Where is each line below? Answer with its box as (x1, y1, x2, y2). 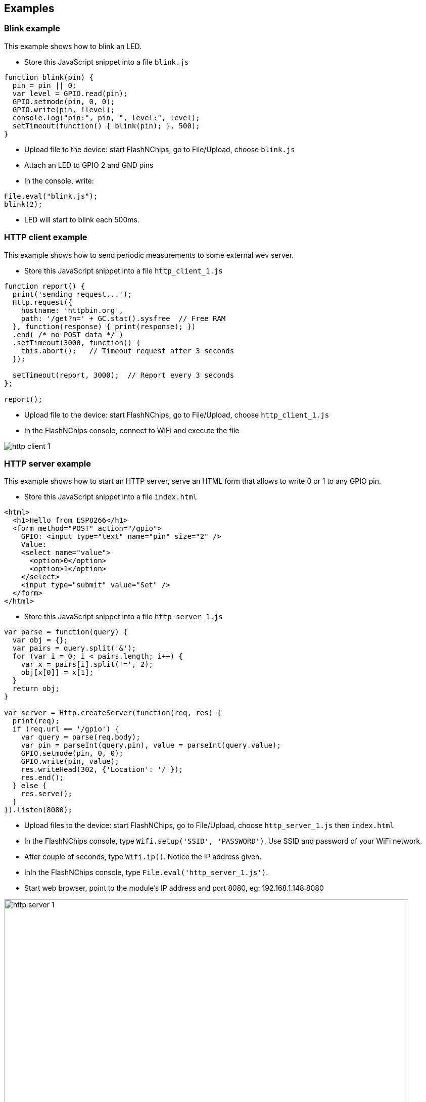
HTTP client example (4, 232, 87, 243)
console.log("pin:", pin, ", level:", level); (12, 113, 200, 122)
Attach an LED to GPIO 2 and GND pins (24, 160, 154, 169)
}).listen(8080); (4, 806, 72, 814)
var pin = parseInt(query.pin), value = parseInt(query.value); (21, 741, 281, 750)
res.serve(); (21, 790, 72, 798)
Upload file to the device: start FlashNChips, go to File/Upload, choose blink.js (24, 145, 295, 154)
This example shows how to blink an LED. (4, 41, 142, 51)
